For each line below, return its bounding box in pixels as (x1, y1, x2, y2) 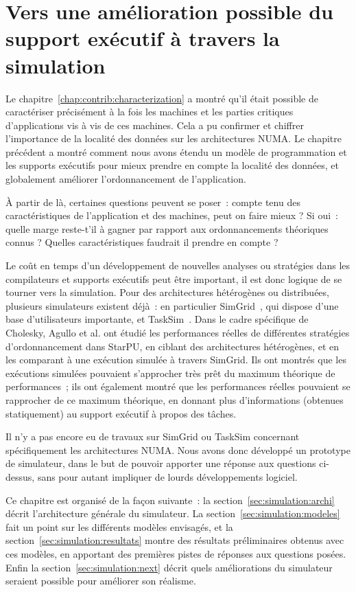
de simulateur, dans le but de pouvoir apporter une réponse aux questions (5, 456, 316, 470)
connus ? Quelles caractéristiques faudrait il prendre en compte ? (5, 235, 278, 249)
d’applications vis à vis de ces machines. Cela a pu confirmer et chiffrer (5, 117, 304, 132)
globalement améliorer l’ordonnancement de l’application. (5, 172, 246, 186)
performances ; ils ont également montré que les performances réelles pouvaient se (5, 379, 351, 394)
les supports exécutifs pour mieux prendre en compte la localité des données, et (5, 158, 339, 172)
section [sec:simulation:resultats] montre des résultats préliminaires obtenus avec (5, 533, 344, 547)
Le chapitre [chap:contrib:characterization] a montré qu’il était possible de (5, 91, 318, 105)
